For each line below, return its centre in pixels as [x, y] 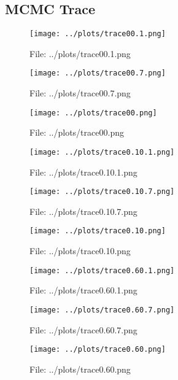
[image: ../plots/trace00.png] [93, 113]
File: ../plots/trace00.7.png [80, 93]
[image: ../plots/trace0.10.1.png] [102, 152]
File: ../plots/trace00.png [77, 132]
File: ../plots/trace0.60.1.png [83, 290]
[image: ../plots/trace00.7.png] [98, 73]
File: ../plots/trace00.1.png [80, 53]
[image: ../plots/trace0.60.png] [98, 350]
